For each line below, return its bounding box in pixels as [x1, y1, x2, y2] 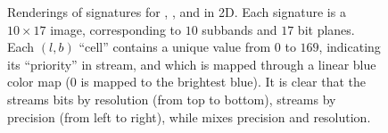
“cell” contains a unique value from [78, 37, 271, 56]
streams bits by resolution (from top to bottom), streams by [7, 89, 336, 108]
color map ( [7, 72, 70, 91]
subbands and [202, 20, 277, 38]
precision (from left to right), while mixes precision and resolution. [7, 107, 371, 126]
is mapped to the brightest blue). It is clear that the [80, 72, 367, 91]
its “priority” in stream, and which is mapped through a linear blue [7, 54, 376, 73]
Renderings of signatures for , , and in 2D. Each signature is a [7, 3, 346, 21]
